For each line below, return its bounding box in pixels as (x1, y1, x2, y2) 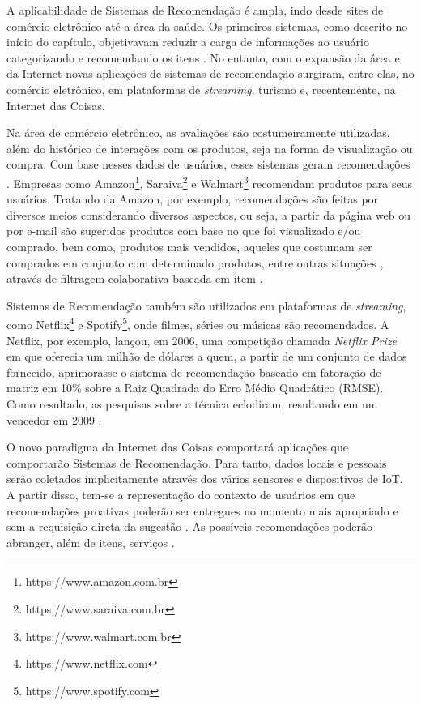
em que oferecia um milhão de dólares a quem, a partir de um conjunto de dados (6, 348, 407, 365)
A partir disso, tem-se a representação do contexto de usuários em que (6, 485, 355, 502)
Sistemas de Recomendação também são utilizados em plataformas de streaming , (6, 297, 406, 314)
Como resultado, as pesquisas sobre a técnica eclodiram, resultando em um (6, 395, 378, 412)
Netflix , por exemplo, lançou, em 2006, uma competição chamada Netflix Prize (6, 331, 397, 348)
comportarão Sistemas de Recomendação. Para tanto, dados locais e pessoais (6, 454, 387, 471)
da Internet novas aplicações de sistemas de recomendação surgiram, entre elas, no (6, 65, 415, 82)
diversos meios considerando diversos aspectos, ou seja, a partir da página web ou (6, 206, 411, 223)
